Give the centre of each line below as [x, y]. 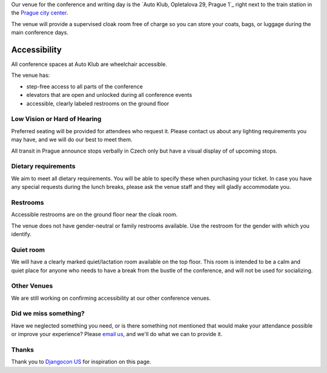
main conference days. [40, 33]
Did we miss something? [48, 314]
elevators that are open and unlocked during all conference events [109, 95]
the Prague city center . [40, 13]
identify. [21, 234]
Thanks [23, 349]
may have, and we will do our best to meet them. [72, 140]
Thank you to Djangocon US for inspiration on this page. [81, 362]
